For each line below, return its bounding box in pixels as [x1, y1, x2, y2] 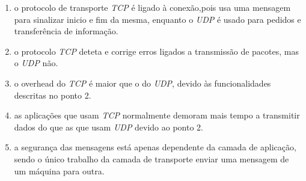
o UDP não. [14, 57, 58, 69]
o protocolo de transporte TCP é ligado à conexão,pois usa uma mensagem [14, 1, 291, 13]
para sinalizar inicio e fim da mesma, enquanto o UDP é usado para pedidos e [14, 13, 301, 25]
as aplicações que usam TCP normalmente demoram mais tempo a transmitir [14, 109, 300, 121]
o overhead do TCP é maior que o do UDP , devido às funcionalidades [14, 76, 271, 89]
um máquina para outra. [14, 164, 105, 177]
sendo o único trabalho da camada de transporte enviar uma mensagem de [14, 152, 289, 165]
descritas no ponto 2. [14, 88, 91, 101]
